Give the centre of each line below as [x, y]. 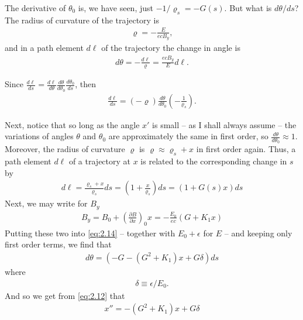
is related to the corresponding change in [214, 161]
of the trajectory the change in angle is [171, 48]
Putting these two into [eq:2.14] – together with [90, 233]
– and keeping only [258, 233]
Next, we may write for [46, 203]
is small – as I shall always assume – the [224, 124]
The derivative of [35, 8]
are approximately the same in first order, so [188, 136]
